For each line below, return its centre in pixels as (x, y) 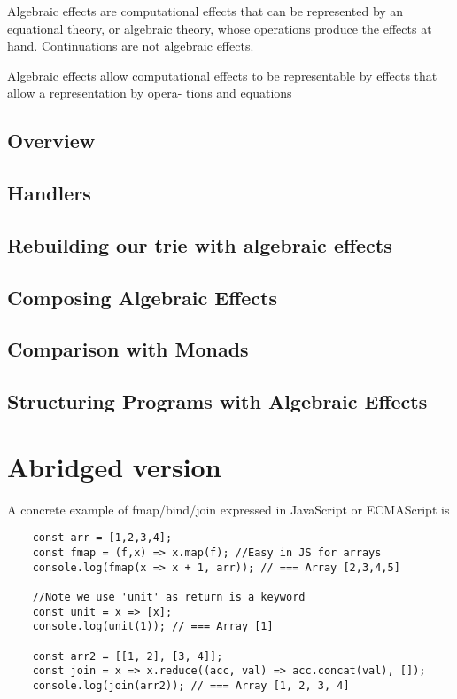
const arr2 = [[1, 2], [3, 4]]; (128, 656)
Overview (51, 141)
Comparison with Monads (128, 349)
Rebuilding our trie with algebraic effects (200, 244)
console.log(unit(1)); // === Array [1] (153, 627)
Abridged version (114, 466)
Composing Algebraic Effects (142, 297)
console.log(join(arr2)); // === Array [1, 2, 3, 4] (191, 685)
